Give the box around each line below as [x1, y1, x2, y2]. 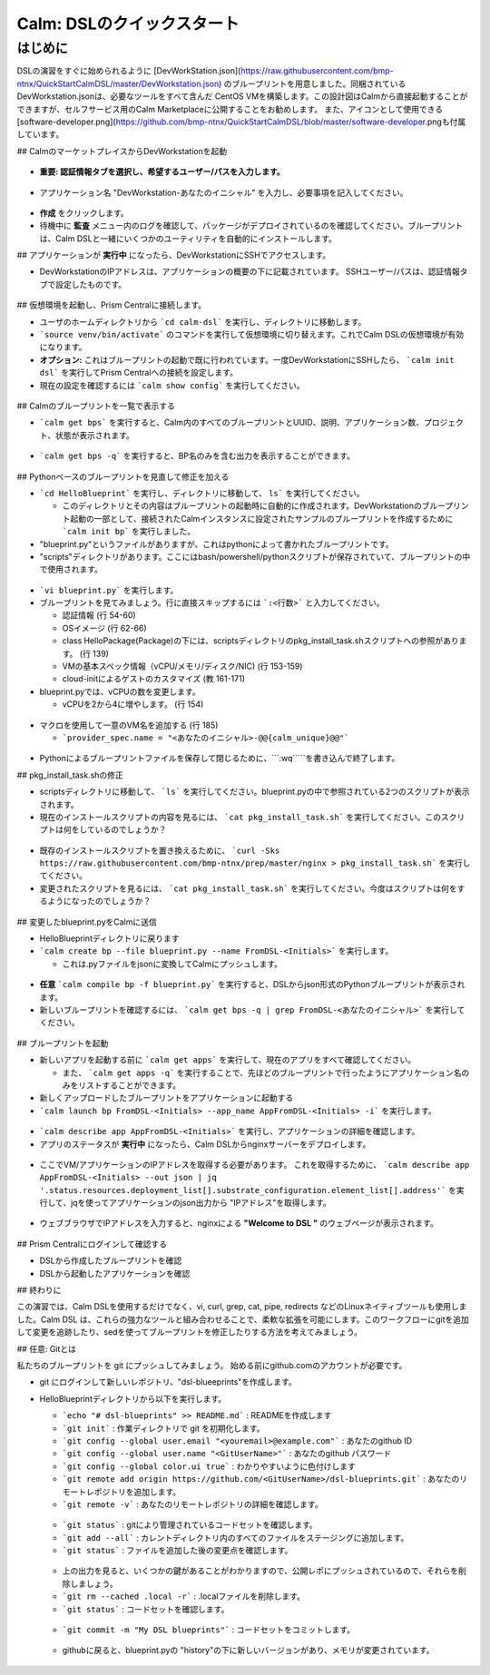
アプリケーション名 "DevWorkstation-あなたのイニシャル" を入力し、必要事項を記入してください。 [39, 187, 408, 198]
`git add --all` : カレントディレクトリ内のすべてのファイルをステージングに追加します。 [62, 1532, 409, 1543]
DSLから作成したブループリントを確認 [39, 1255, 182, 1266]
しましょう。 [69, 1578, 118, 1589]
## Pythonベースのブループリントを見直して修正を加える [16, 471, 230, 482]
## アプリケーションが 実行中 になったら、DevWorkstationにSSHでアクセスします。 [16, 250, 331, 260]
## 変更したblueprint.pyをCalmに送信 [16, 916, 158, 927]
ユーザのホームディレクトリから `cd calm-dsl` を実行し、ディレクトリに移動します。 [39, 316, 367, 327]
